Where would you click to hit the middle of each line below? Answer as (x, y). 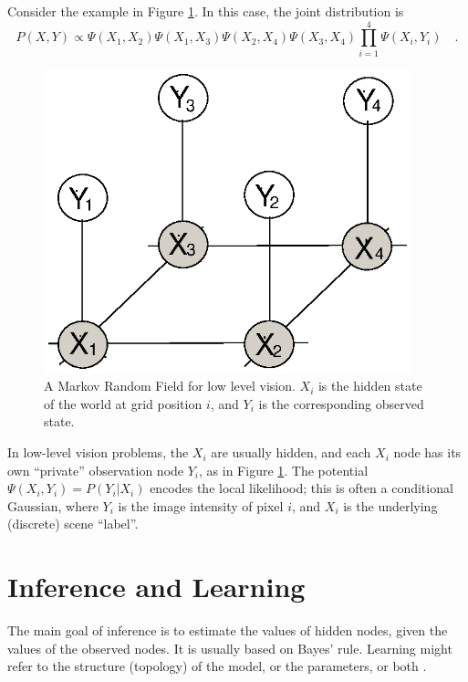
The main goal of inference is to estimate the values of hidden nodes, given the (228, 630)
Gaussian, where (53, 505)
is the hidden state (370, 386)
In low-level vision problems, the (98, 452)
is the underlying (390, 505)
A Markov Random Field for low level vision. (170, 386)
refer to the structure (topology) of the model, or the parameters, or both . (217, 666)
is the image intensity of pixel (201, 505)
